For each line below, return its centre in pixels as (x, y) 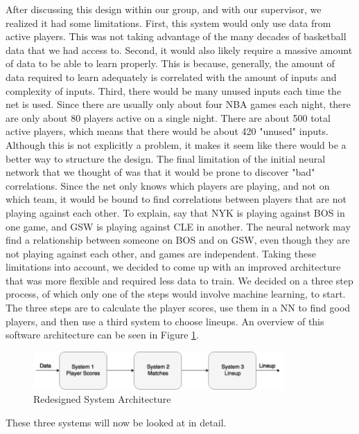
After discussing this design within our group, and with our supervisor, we (164, 9)
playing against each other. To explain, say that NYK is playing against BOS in (175, 212)
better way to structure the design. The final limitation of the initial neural (166, 158)
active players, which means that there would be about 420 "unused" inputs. (167, 131)
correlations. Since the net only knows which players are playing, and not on (168, 185)
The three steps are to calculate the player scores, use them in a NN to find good (178, 308)
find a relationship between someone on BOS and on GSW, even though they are (178, 240)
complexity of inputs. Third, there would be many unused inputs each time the (174, 90)
